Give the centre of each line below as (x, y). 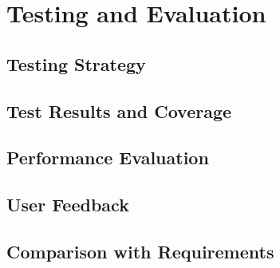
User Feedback (68, 205)
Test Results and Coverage (119, 110)
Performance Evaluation (108, 158)
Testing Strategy (76, 63)
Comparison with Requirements (140, 251)
